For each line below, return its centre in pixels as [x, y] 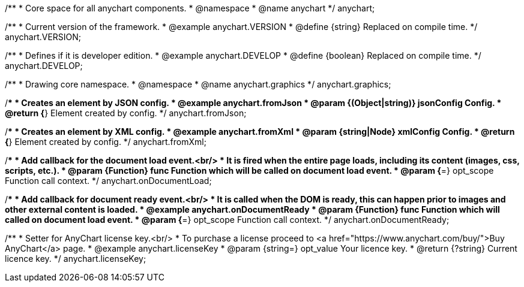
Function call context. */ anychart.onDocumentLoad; [108, 181]
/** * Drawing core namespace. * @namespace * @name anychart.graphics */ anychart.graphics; [198, 84]
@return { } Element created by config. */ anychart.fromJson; [126, 113]
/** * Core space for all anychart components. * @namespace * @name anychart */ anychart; [190, 8]
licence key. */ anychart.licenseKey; [76, 259]
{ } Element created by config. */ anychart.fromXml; [106, 142]
